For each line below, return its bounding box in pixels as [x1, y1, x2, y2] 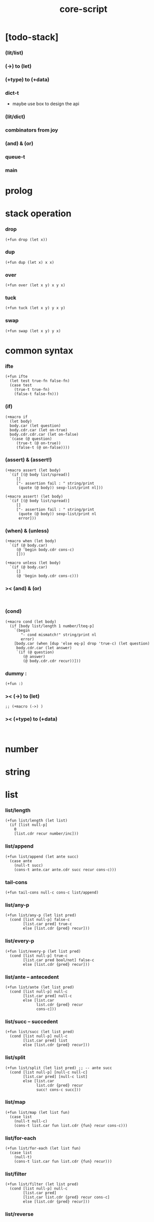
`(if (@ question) [16, 650, 55, 655]
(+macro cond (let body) [5, 619, 57, 624]
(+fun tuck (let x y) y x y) [5, 306, 66, 311]
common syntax [5, 345, 74, 356]
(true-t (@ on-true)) [16, 440, 61, 446]
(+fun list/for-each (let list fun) [5, 1146, 81, 1151]
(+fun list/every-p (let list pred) [5, 949, 81, 954]
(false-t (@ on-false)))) [16, 445, 70, 450]
